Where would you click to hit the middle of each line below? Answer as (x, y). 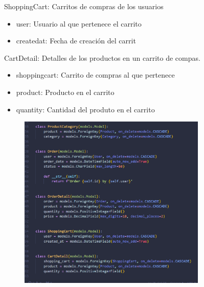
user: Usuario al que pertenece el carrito (79, 23)
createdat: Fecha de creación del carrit (76, 41)
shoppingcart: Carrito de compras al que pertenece (95, 75)
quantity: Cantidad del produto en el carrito (85, 109)
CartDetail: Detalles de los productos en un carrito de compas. (102, 57)
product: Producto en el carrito (65, 92)
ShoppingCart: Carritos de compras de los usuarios (84, 6)
